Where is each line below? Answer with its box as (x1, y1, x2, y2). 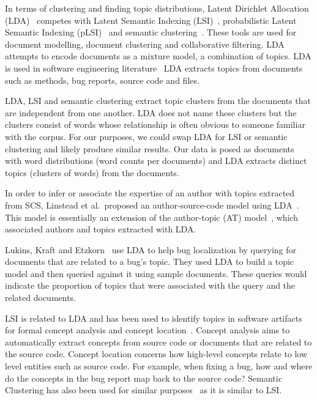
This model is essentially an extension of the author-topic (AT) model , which (5, 210, 299, 223)
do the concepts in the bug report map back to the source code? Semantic (5, 371, 282, 384)
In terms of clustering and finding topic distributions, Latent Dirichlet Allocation (5, 2, 309, 14)
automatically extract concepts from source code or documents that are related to (5, 335, 312, 348)
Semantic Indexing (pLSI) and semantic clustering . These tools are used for (5, 26, 297, 39)
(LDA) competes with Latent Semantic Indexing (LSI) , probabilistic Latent (5, 13, 297, 26)
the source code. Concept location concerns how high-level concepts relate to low (5, 347, 308, 360)
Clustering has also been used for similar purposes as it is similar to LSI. (5, 383, 282, 396)
